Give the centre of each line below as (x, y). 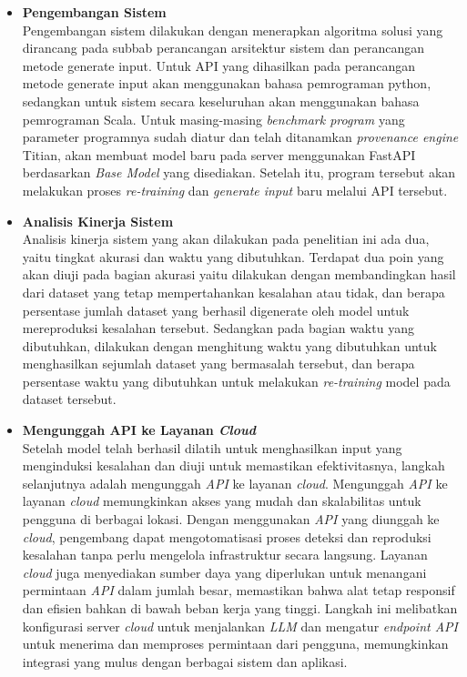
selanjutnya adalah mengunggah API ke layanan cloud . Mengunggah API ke (235, 483)
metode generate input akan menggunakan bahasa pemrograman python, (227, 83)
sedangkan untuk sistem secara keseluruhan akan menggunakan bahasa (221, 101)
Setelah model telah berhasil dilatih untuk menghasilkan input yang (212, 447)
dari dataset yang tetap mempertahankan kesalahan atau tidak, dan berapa (233, 292)
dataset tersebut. (69, 399)
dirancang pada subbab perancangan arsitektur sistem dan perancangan (223, 48)
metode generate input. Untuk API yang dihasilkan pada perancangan (219, 65)
